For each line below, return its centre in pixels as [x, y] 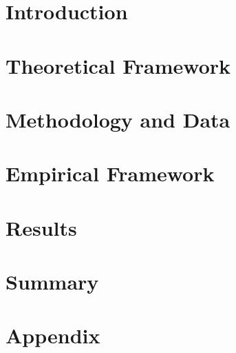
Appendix [53, 335]
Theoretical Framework [118, 65]
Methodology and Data [118, 119]
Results [41, 227]
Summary [52, 282]
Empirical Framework [110, 173]
